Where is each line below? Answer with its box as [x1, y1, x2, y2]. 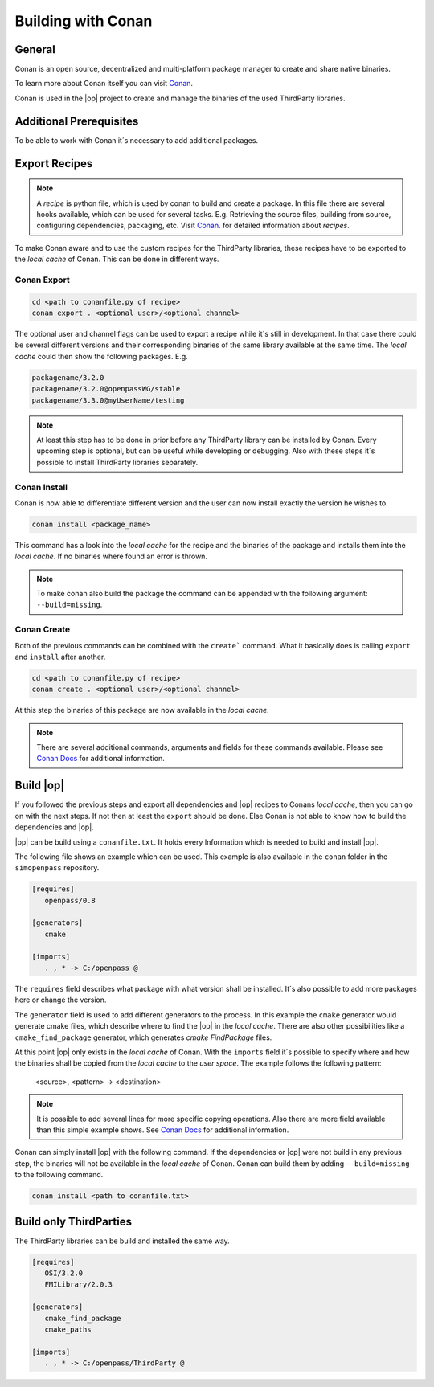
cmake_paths [44, 1324, 92, 1334]
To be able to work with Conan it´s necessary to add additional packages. [14, 135, 259, 145]
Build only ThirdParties [14, 1214, 133, 1229]
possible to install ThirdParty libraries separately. [36, 457, 199, 467]
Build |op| [14, 779, 65, 792]
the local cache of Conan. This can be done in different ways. [14, 254, 219, 264]
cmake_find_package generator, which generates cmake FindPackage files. [14, 1033, 272, 1042]
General [14, 43, 56, 56]
